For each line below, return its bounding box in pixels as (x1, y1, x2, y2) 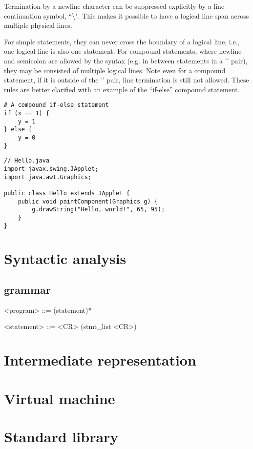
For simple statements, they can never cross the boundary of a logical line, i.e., (4, 36, 240, 46)
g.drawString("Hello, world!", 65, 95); (32, 206, 165, 213)
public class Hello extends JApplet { (4, 189, 130, 197)
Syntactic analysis (4, 248, 126, 268)
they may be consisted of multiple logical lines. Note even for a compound (4, 65, 226, 75)
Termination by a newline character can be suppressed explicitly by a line (4, 1, 225, 11)
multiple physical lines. (4, 20, 72, 30)
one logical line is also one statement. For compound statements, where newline (4, 46, 242, 56)
